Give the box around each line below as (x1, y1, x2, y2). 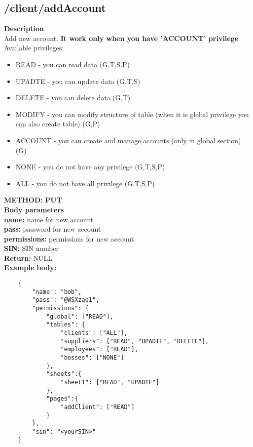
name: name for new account (4, 214, 94, 224)
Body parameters (4, 204, 64, 214)
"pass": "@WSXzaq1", (32, 296, 100, 304)
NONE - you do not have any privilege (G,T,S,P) (15, 162, 165, 172)
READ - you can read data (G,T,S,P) (15, 59, 130, 69)
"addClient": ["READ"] (60, 403, 135, 410)
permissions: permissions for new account (4, 233, 134, 244)
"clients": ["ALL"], (60, 329, 128, 337)
